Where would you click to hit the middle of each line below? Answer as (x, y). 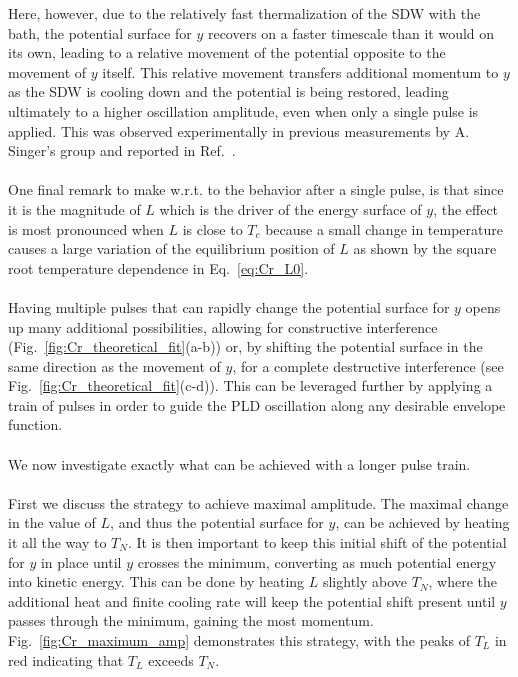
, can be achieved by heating (422, 522)
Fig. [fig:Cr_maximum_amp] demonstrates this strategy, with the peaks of (239, 640)
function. (35, 424)
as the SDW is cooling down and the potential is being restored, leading (228, 91)
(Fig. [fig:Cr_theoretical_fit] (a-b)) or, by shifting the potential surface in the (245, 346)
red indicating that (66, 659)
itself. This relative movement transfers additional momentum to (300, 71)
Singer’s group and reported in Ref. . (122, 150)
